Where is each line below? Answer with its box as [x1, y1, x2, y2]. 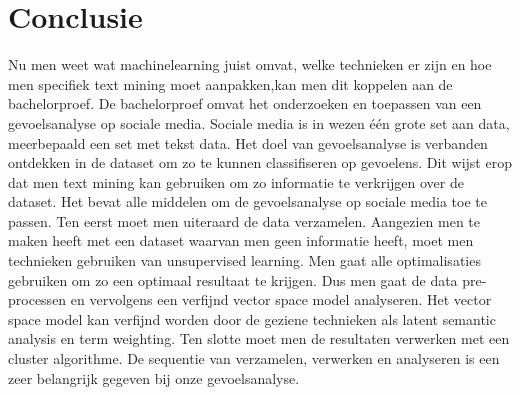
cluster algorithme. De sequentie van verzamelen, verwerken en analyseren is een [8, 348, 500, 369]
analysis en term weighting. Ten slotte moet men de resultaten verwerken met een [8, 328, 510, 349]
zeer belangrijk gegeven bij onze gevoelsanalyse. [8, 367, 300, 388]
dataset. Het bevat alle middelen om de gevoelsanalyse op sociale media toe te [8, 191, 487, 212]
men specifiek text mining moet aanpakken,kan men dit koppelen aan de [8, 73, 453, 94]
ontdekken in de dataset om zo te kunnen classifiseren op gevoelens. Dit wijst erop [8, 152, 512, 173]
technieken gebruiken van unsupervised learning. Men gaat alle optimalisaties [8, 250, 481, 271]
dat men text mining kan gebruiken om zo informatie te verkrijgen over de [8, 171, 464, 192]
